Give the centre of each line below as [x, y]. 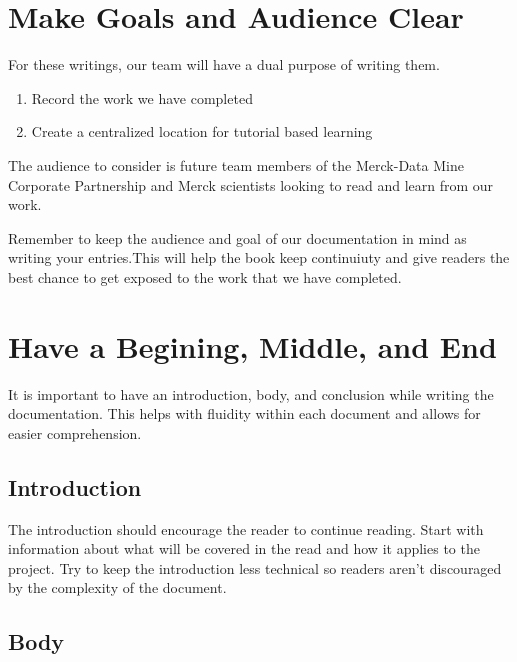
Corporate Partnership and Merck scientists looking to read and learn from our [251, 184]
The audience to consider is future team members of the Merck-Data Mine [236, 164]
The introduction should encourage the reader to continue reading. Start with [246, 528]
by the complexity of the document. [117, 587]
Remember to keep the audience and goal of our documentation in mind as [237, 237]
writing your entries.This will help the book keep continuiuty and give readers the [259, 257]
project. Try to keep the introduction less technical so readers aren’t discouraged [255, 567]
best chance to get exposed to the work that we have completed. [205, 276]
